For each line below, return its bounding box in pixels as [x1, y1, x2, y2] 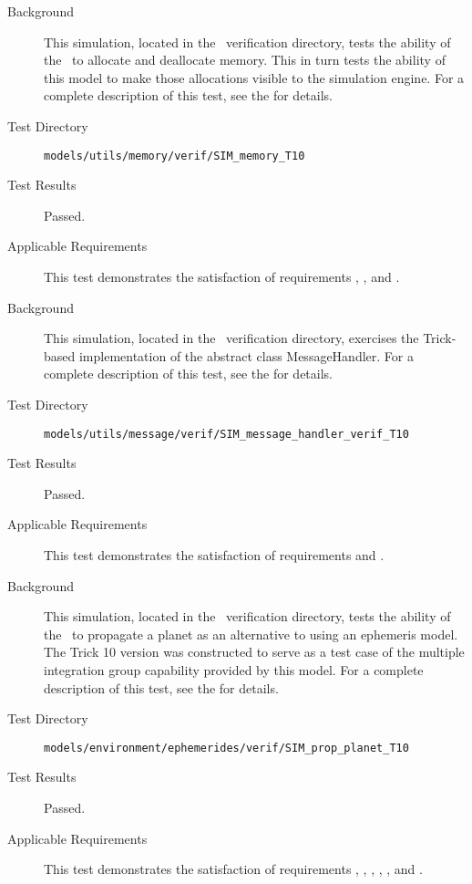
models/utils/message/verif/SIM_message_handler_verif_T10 [44, 427, 409, 441]
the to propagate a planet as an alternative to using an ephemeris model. [44, 624, 458, 643]
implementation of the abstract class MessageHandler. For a [78, 346, 414, 365]
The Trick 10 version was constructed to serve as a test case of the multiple [44, 642, 465, 661]
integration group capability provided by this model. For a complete [44, 660, 424, 679]
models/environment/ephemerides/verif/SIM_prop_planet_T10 [44, 741, 409, 754]
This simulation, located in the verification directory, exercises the [44, 328, 419, 348]
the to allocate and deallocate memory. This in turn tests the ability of [44, 50, 446, 69]
